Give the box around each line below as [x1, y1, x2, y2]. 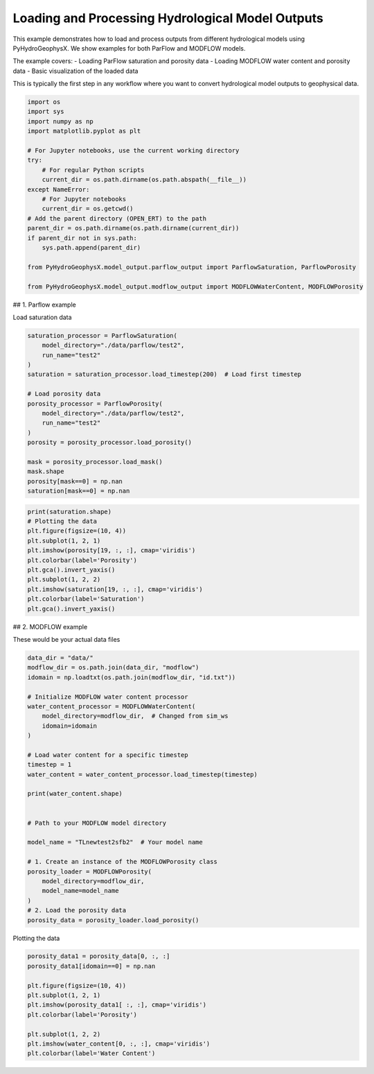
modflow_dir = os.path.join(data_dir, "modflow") [27, 663, 199, 672]
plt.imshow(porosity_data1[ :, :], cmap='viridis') [27, 1001, 207, 1009]
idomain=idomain [42, 722, 97, 730]
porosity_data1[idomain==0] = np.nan [27, 962, 156, 970]
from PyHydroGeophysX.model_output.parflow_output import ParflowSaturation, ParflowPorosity [27, 263, 357, 271]
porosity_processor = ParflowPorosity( [27, 400, 163, 407]
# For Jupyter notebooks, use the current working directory [27, 146, 240, 155]
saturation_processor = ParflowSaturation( [27, 332, 178, 339]
